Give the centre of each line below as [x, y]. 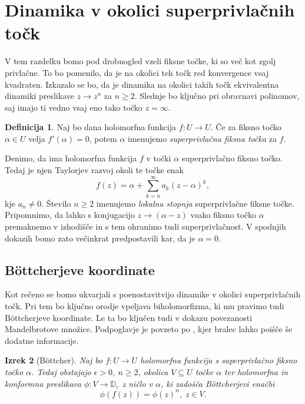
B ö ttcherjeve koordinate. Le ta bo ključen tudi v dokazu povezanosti [129, 317]
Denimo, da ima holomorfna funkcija [71, 158]
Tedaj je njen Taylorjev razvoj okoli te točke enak [94, 170]
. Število [56, 203]
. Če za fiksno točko [246, 127]
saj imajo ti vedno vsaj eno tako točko [74, 107]
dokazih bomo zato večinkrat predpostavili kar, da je [100, 238]
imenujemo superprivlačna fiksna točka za [202, 138]
